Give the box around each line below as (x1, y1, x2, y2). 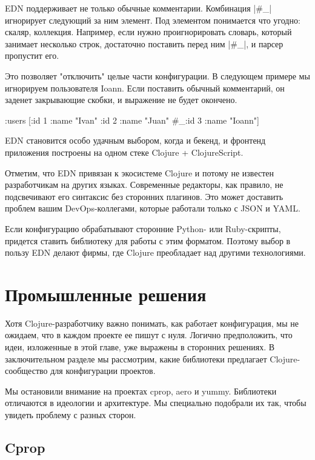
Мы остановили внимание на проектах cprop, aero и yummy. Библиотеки (5, 384, 277, 397)
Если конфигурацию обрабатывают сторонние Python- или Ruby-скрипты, (5, 222, 281, 235)
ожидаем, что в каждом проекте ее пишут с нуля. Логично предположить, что (5, 328, 293, 341)
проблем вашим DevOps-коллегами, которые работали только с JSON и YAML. (5, 202, 300, 215)
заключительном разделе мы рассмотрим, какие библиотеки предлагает (5, 352, 267, 365)
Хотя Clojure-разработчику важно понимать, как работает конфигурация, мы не (5, 316, 299, 329)
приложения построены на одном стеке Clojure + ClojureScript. (5, 145, 244, 158)
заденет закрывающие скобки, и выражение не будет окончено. (5, 93, 237, 106)
